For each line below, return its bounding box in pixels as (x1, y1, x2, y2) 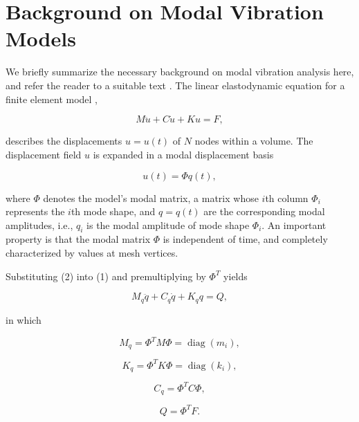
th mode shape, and (71, 204, 156, 219)
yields (223, 268, 248, 283)
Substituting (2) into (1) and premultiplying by (6, 268, 206, 283)
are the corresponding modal (203, 204, 325, 219)
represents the (6, 204, 65, 219)
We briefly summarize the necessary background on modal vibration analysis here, (6, 64, 354, 79)
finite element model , (6, 91, 98, 106)
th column (265, 190, 309, 205)
